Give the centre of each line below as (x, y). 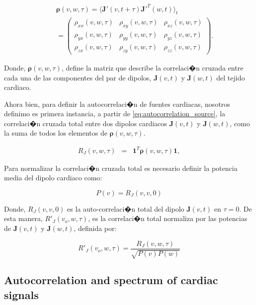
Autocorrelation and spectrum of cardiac (111, 280)
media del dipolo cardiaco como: (53, 178)
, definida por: (95, 228)
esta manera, (23, 218)
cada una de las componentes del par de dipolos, (78, 77)
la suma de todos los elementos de (56, 133)
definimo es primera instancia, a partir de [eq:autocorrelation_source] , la (115, 114)
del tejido (231, 77)
